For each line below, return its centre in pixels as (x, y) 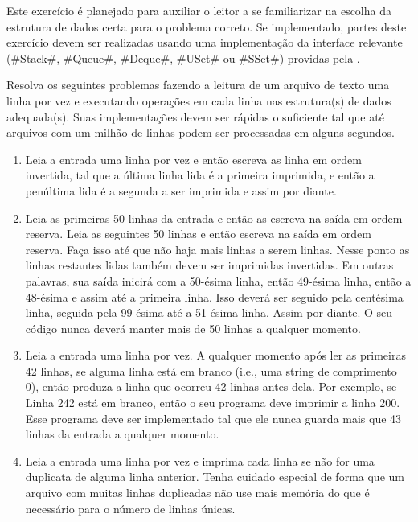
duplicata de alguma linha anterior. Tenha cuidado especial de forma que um (215, 477)
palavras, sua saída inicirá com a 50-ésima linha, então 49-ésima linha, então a (218, 280)
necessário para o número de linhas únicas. (130, 508)
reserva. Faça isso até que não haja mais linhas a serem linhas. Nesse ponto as (217, 249)
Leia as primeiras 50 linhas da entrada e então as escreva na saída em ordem (214, 218)
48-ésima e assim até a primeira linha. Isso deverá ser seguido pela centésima (214, 296)
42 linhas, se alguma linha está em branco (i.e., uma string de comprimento (211, 370)
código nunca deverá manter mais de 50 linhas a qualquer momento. (193, 328)
